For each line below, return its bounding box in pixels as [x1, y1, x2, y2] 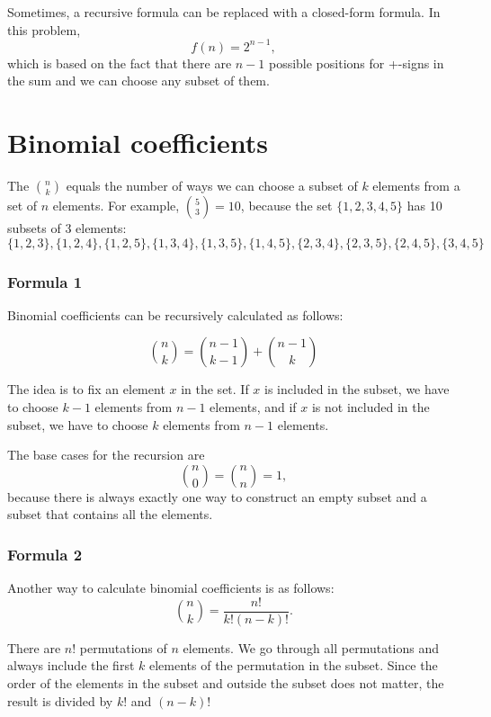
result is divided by [7, 691, 113, 710]
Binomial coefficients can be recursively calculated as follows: [7, 305, 344, 324]
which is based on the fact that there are [7, 53, 232, 72]
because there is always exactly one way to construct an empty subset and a [7, 487, 427, 506]
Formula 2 [7, 542, 83, 565]
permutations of [79, 638, 167, 657]
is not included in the [311, 398, 430, 416]
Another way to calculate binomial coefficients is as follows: [7, 578, 335, 597]
